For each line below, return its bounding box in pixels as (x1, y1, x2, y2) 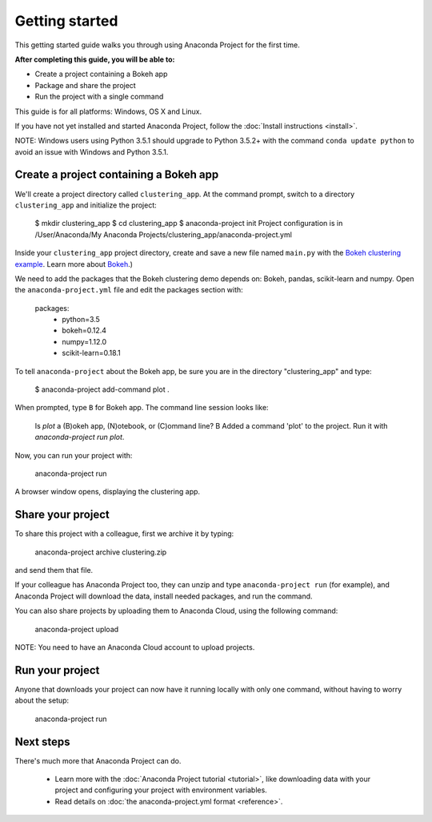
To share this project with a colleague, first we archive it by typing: (14, 529, 234, 538)
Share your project (14, 508, 110, 522)
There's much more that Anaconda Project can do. (14, 756, 182, 765)
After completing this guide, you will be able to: (14, 54, 175, 64)
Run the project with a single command (34, 92, 164, 102)
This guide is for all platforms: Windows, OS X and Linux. (14, 107, 202, 116)
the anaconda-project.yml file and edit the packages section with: (14, 285, 243, 295)
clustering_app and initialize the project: (14, 200, 158, 210)
